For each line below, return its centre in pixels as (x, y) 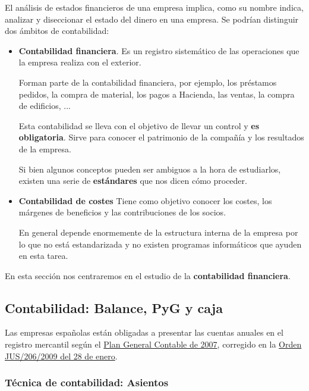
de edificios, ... (45, 106)
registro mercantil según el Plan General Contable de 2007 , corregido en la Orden (153, 344)
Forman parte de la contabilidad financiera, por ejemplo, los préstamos (148, 82)
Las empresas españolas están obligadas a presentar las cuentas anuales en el (144, 332)
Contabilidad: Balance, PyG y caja (114, 307)
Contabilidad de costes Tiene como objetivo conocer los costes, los (145, 200)
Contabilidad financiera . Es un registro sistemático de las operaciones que (159, 50)
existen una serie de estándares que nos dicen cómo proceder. (133, 181)
